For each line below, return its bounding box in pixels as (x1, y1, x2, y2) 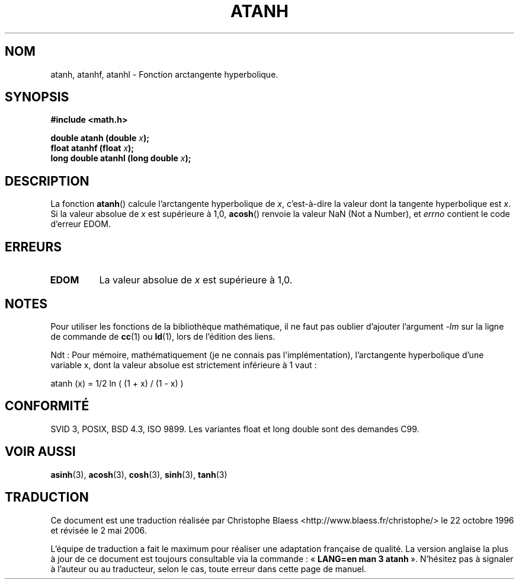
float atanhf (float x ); (50, 143, 134, 154)
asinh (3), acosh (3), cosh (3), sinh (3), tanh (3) (50, 469, 228, 480)
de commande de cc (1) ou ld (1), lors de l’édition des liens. (50, 331, 275, 342)
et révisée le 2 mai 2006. (50, 525, 147, 535)
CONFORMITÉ (5, 398, 89, 414)
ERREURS (5, 239, 62, 254)
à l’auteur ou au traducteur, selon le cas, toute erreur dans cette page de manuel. (50, 563, 367, 574)
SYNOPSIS (5, 90, 69, 105)
